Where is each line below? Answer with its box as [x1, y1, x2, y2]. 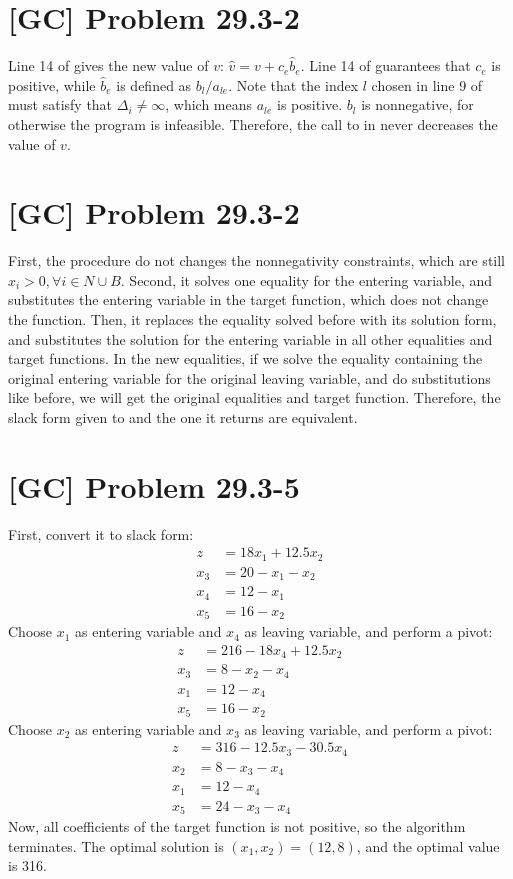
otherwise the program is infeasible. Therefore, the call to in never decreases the [8, 113, 498, 134]
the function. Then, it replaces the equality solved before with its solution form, [8, 309, 497, 329]
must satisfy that [8, 94, 113, 115]
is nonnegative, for [361, 94, 474, 115]
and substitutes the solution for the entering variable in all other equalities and [8, 328, 493, 349]
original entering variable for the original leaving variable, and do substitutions [8, 367, 491, 388]
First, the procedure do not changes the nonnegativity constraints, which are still [8, 250, 506, 271]
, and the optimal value [356, 835, 500, 856]
